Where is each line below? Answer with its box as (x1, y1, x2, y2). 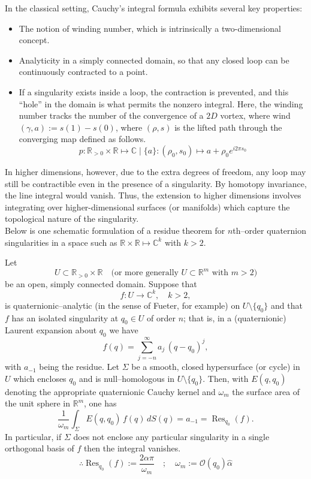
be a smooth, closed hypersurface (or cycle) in (131, 360, 300, 373)
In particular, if (5, 430, 62, 442)
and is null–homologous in (78, 372, 175, 384)
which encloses (13, 372, 67, 384)
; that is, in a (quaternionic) (183, 311, 286, 324)
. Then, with (203, 372, 249, 384)
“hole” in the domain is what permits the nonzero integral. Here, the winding (19, 97, 303, 110)
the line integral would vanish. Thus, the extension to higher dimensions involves (5, 189, 301, 201)
